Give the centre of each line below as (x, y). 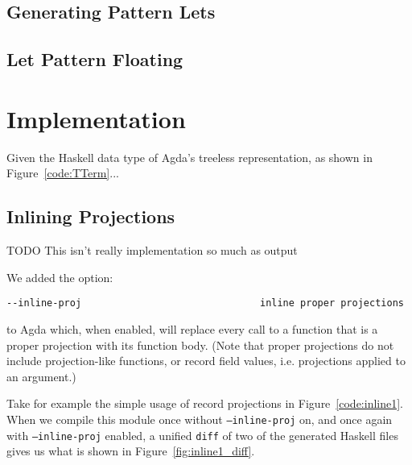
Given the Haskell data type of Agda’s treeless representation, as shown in (190, 157)
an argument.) (41, 376)
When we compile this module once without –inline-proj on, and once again (200, 419)
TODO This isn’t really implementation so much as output (152, 250)
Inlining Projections (91, 216)
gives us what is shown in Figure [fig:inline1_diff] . (131, 451)
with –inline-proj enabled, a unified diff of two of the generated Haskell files (202, 435)
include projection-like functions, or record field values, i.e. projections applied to (206, 361)
